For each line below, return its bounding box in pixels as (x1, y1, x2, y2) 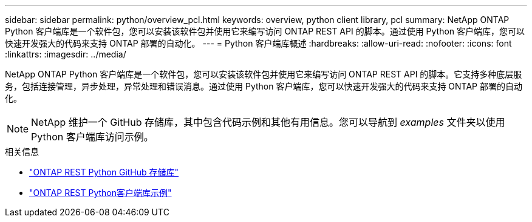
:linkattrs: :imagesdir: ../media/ (5, 49, 126, 59)
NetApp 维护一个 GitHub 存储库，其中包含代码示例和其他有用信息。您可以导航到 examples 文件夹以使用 (31, 116, 505, 128)
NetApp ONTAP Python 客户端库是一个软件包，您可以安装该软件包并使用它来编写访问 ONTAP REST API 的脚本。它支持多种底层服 (5, 69, 522, 79)
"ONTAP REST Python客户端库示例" (29, 188, 172, 198)
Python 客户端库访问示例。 (31, 131, 154, 143)
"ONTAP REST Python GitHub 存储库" (29, 167, 179, 177)
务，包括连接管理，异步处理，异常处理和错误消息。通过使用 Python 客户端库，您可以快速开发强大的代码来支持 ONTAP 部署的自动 (5, 81, 522, 91)
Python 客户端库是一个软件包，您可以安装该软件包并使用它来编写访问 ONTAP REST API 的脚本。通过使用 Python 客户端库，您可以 (5, 26, 525, 36)
